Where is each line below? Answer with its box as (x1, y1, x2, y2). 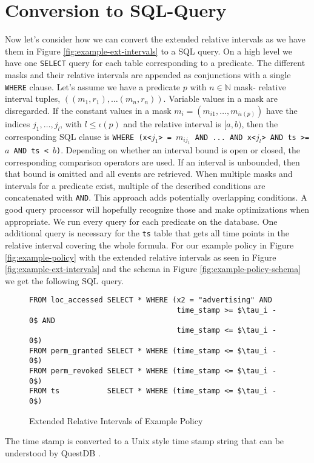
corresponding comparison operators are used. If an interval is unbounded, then (5, 155, 300, 168)
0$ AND (29, 316, 55, 325)
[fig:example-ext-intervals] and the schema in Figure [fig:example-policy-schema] (5, 262, 301, 275)
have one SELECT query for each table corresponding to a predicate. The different (5, 56, 306, 69)
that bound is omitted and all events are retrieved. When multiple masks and (5, 167, 293, 180)
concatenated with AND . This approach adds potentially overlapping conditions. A (5, 191, 307, 204)
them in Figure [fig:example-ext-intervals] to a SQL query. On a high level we (5, 44, 292, 57)
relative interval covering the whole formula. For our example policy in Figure (5, 238, 294, 251)
